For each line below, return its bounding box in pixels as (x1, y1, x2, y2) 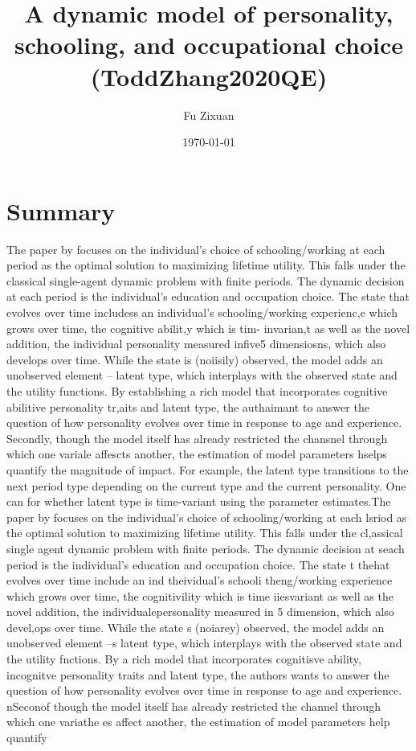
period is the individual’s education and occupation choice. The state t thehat (6, 556, 390, 572)
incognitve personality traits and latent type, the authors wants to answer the (6, 666, 389, 683)
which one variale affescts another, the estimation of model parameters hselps (6, 445, 387, 462)
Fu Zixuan (183, 106, 235, 123)
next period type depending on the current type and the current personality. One (6, 477, 406, 494)
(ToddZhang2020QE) (90, 60, 328, 92)
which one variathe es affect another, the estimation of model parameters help (6, 713, 390, 730)
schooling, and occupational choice (14, 28, 403, 61)
